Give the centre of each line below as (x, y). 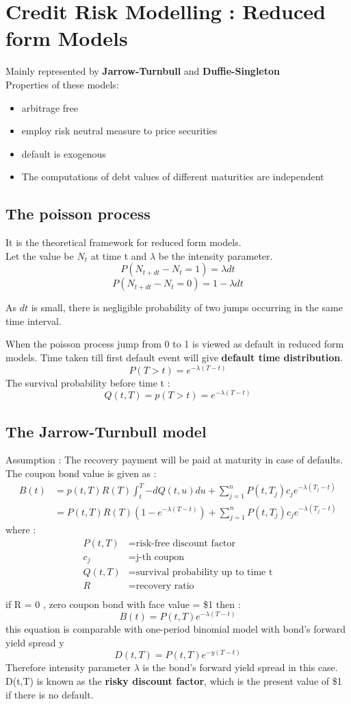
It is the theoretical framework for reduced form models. (123, 242)
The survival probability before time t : (88, 382)
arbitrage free (50, 107)
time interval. (34, 320)
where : (21, 530)
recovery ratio (165, 586)
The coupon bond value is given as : (81, 473)
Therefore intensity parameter (68, 667)
